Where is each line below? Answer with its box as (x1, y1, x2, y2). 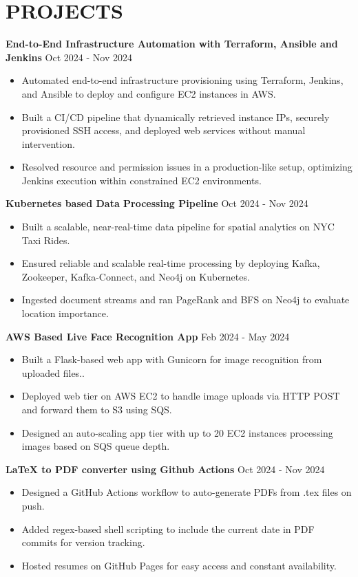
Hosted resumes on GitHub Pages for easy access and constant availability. (21, 558, 337, 572)
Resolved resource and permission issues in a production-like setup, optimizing (21, 160, 352, 174)
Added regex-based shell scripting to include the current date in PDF (21, 521, 315, 536)
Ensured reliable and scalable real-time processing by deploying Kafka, (21, 256, 320, 270)
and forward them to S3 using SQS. (21, 402, 172, 416)
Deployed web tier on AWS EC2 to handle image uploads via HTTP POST (21, 389, 340, 403)
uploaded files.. (21, 365, 85, 380)
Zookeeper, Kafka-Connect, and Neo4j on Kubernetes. (21, 269, 250, 283)
